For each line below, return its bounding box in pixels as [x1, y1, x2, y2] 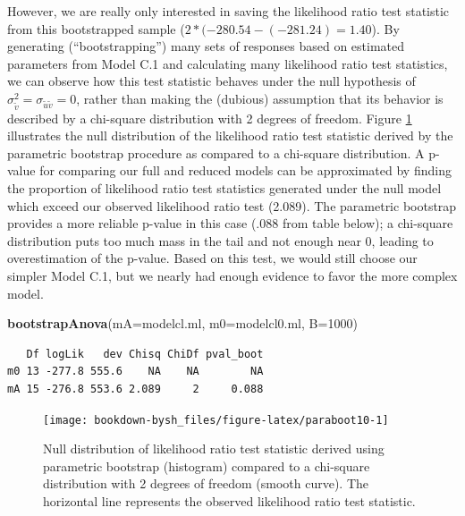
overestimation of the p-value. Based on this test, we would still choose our [7, 249, 418, 267]
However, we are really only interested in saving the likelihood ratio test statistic [7, 2, 450, 20]
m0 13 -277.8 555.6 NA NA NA [7, 365, 264, 378]
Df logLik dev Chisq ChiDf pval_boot [26, 347, 264, 360]
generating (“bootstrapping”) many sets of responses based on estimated [7, 37, 405, 55]
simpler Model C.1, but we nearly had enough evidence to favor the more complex [7, 266, 458, 285]
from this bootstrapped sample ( [7, 19, 185, 38]
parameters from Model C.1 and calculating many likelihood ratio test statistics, [7, 54, 448, 72]
